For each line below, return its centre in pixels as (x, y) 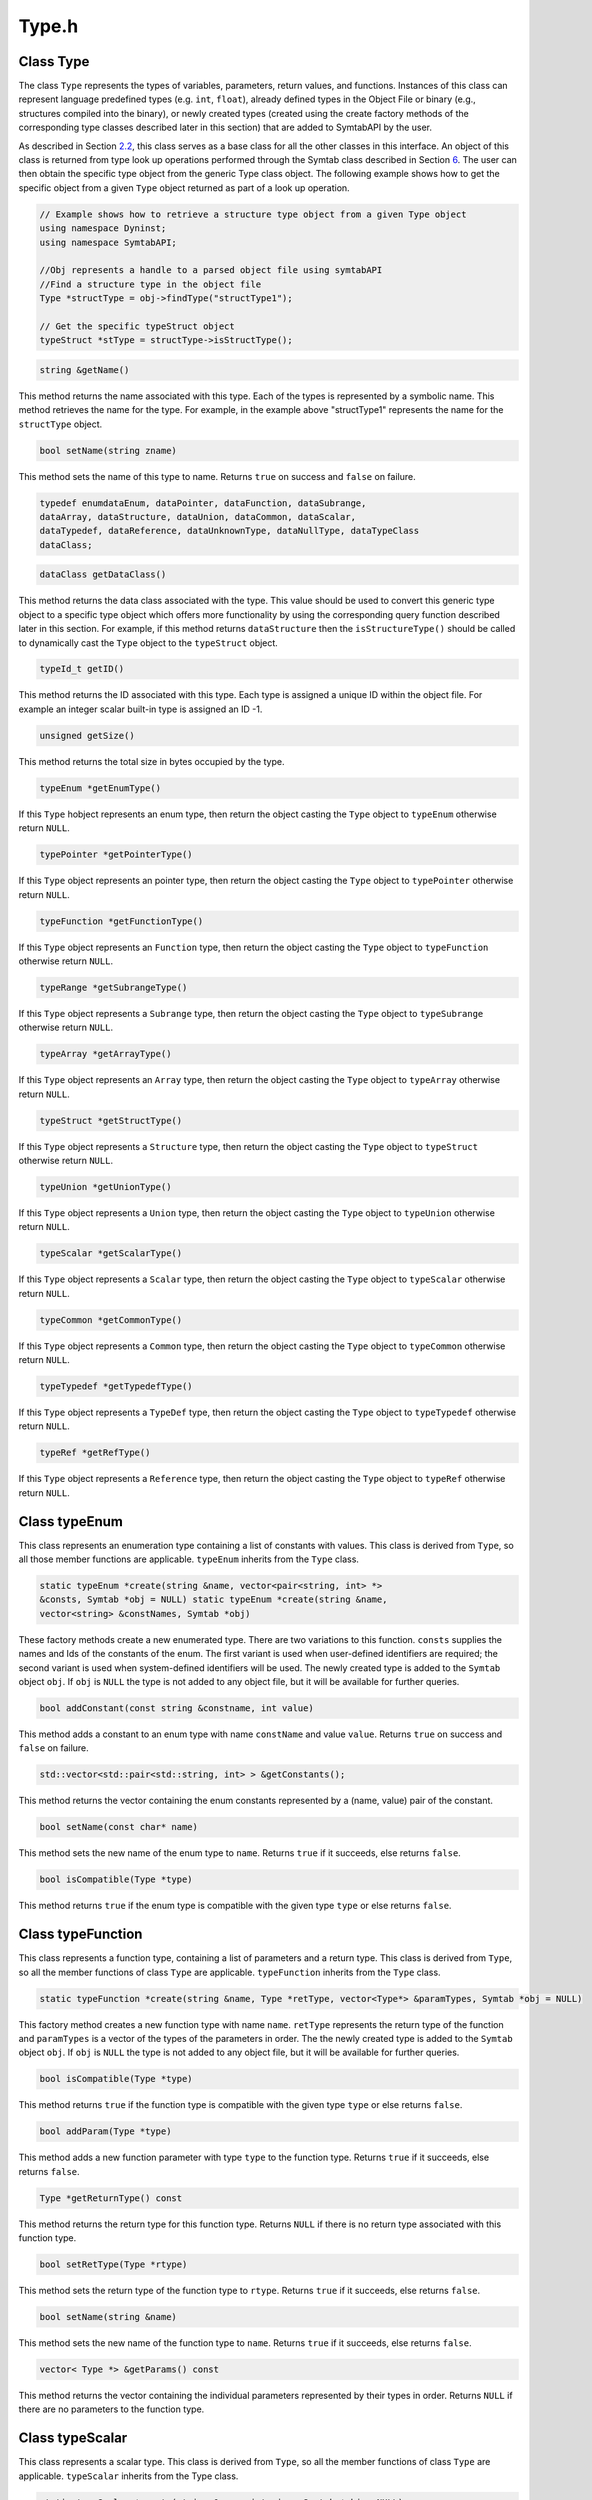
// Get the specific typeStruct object (137, 326)
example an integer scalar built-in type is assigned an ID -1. (140, 709)
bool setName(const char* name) (119, 1827)
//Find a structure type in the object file (150, 284)
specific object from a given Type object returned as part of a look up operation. (184, 187)
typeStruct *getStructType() (111, 1120)
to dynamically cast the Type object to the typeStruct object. (148, 642)
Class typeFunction (80, 1934)
